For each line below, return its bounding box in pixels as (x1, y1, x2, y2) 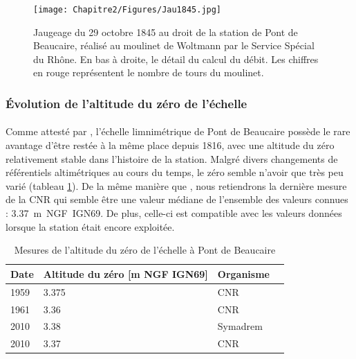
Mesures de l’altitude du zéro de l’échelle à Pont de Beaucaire (14, 243, 276, 257)
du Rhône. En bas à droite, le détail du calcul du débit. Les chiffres (33, 51, 319, 66)
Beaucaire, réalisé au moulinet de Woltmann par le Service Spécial (33, 38, 315, 53)
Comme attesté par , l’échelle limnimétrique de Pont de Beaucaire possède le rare (6, 124, 350, 139)
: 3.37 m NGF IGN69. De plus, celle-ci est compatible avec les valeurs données (6, 206, 342, 220)
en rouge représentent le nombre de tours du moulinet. (33, 65, 264, 80)
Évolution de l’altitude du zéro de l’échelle (6, 94, 247, 112)
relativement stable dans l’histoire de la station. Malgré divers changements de (6, 151, 338, 166)
